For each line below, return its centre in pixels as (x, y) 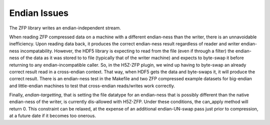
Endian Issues (39, 13)
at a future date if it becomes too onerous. (53, 116)
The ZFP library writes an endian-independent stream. (65, 28)
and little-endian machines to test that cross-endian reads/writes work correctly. (92, 86)
